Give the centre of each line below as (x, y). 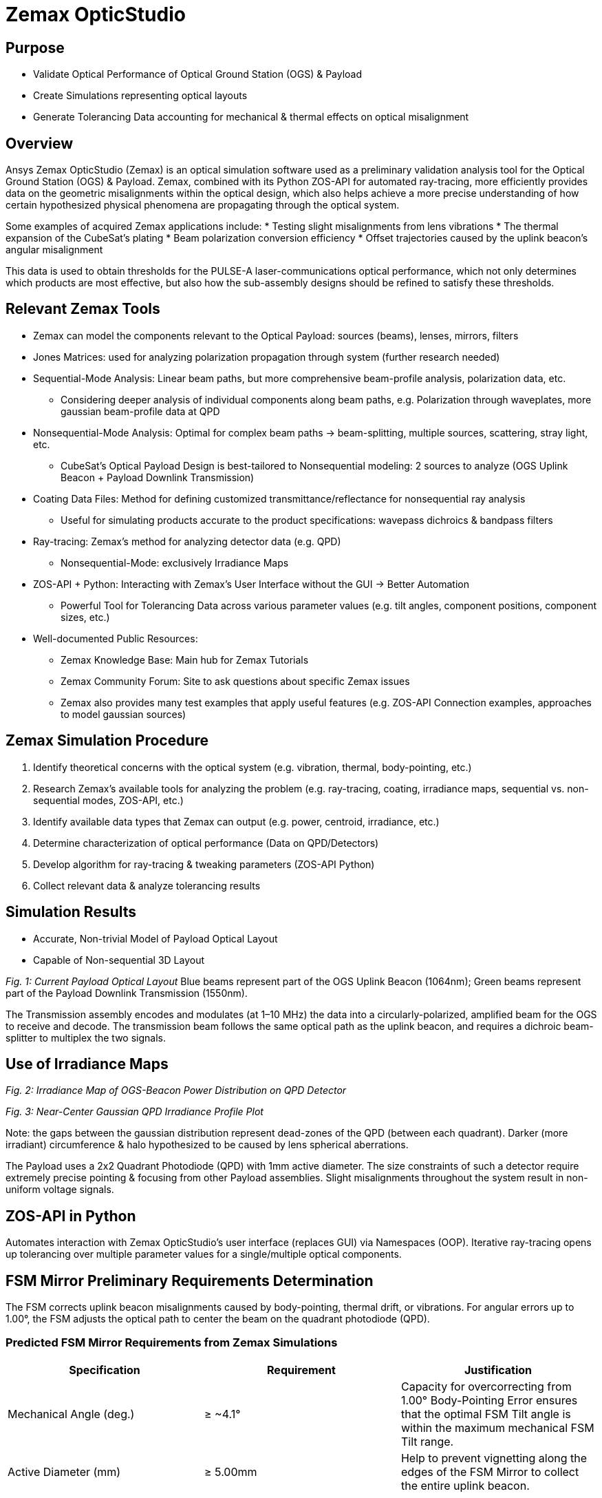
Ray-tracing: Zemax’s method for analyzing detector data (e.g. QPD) (187, 541)
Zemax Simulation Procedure (107, 741)
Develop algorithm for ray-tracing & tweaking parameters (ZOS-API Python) (204, 864)
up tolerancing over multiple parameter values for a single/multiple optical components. (204, 1254)
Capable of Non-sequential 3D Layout (119, 960)
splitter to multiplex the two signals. (86, 1037)
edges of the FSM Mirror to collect (490, 1471)
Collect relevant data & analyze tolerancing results (147, 885)
